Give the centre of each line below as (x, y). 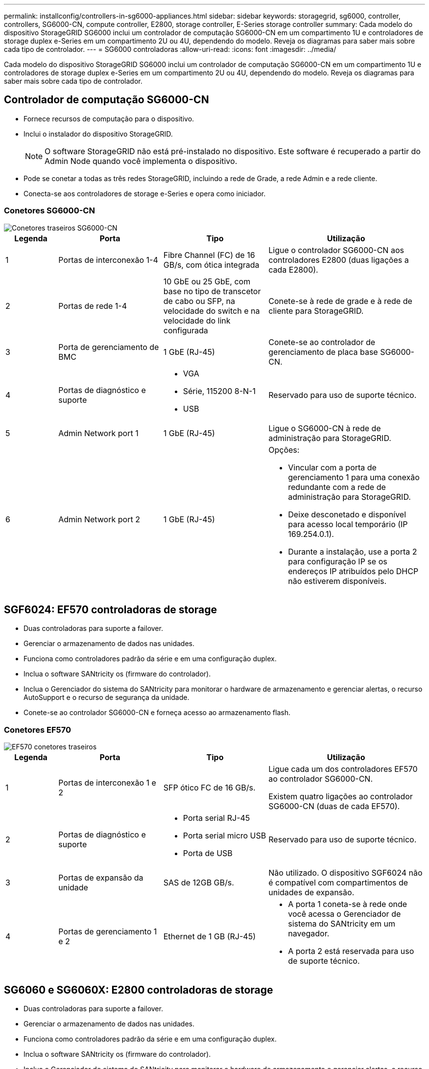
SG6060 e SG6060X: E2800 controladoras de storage (139, 990)
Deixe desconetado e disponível (347, 514)
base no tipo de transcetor (212, 291)
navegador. (309, 934)
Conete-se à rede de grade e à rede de (340, 301)
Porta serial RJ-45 (216, 818)
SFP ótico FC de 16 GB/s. (209, 788)
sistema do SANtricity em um (342, 924)
